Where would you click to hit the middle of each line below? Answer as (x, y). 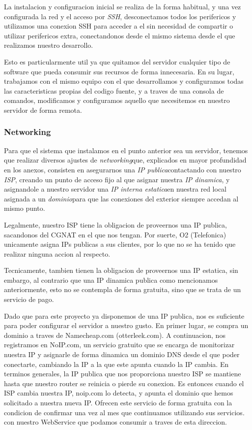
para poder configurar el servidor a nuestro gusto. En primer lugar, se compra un (126, 325)
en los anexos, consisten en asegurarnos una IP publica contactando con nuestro (123, 169)
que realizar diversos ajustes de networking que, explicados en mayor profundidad (125, 160)
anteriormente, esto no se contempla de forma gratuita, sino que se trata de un (123, 289)
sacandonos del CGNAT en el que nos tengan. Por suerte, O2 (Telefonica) (115, 234)
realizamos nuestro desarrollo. (49, 45)
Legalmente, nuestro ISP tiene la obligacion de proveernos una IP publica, (115, 224)
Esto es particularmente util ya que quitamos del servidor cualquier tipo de (117, 61)
